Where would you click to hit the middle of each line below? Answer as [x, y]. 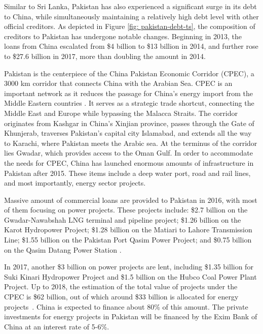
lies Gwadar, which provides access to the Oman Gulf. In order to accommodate [129, 153]
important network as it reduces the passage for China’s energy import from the [129, 93]
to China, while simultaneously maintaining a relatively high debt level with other [131, 16]
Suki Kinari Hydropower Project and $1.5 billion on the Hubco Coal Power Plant [130, 276]
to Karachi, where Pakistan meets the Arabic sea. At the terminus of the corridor [131, 143]
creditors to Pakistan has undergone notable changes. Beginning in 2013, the [123, 36]
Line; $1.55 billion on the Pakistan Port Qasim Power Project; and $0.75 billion [128, 240]
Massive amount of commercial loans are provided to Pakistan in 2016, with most [131, 200]
